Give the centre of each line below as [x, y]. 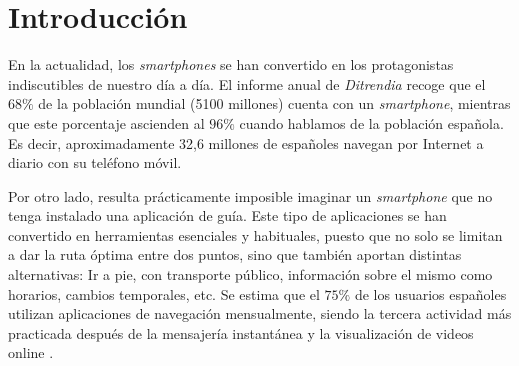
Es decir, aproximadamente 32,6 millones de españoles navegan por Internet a [246, 142]
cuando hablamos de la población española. [371, 122]
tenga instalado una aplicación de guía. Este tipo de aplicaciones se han [227, 215]
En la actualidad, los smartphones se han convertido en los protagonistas [231, 64]
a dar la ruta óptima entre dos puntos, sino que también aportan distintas [235, 254]
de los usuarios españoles [430, 293]
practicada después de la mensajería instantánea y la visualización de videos [241, 332]
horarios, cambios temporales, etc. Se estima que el [164, 293]
